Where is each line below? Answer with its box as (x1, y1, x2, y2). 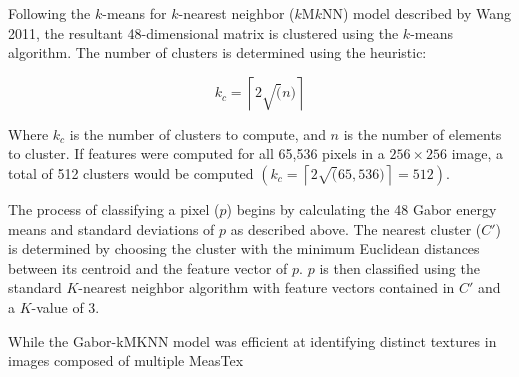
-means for (102, 3, 167, 23)
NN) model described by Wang (321, 3, 512, 23)
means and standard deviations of (8, 218, 215, 239)
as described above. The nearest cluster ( (230, 218, 482, 239)
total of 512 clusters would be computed (8, 162, 254, 183)
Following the (8, 3, 91, 23)
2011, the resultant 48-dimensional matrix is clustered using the (8, 22, 399, 43)
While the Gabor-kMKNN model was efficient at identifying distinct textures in (8, 330, 497, 351)
